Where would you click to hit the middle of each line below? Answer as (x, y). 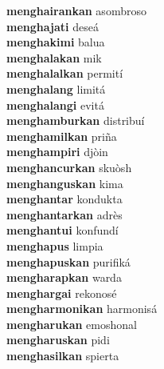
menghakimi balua (56, 42)
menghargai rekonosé (62, 293)
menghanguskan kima (65, 183)
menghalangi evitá (55, 104)
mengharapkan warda (64, 277)
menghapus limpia (55, 245)
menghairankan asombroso (76, 10)
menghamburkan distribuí (76, 120)
